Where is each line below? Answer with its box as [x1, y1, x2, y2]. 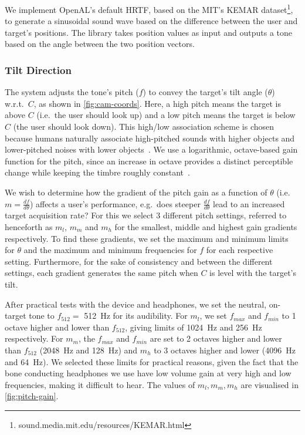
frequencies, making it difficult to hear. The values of [5, 378, 195, 390]
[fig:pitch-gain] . [5, 390, 59, 402]
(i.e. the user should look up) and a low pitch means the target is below [36, 109, 296, 121]
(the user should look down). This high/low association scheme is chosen [13, 120, 274, 133]
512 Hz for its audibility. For [84, 309, 188, 322]
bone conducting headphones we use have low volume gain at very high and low [5, 367, 292, 379]
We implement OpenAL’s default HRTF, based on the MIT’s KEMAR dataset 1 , [5, 2, 293, 15]
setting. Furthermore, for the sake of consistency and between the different [5, 255, 273, 267]
